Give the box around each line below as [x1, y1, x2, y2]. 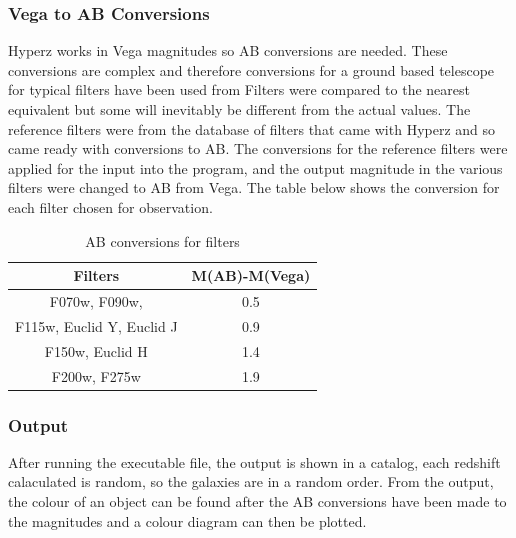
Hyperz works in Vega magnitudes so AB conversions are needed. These [8, 40, 448, 61]
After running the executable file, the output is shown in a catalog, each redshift [8, 451, 501, 472]
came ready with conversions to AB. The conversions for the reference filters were [8, 138, 508, 159]
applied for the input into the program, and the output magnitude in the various [8, 157, 503, 178]
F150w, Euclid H [44, 340, 148, 361]
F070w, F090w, [49, 291, 143, 311]
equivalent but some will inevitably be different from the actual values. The [8, 99, 471, 119]
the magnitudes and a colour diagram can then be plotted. [8, 510, 367, 531]
